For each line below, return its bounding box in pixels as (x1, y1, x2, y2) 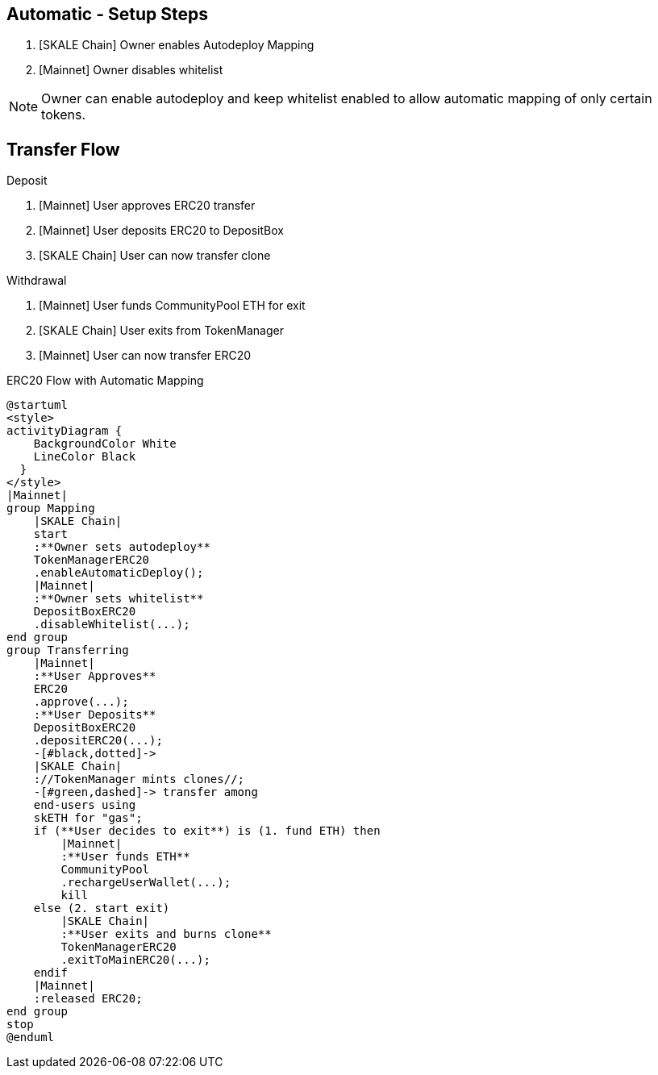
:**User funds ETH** (60, 850, 190, 864)
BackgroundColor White (33, 437, 177, 451)
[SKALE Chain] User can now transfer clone (39, 248, 271, 263)
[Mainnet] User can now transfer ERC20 (39, 348, 252, 363)
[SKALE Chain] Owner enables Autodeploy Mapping (39, 38, 314, 52)
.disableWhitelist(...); (33, 618, 190, 631)
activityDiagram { (6, 424, 123, 438)
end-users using (33, 798, 136, 812)
